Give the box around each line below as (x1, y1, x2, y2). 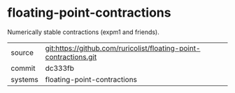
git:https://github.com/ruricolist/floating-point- (45, 43, 201, 53)
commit (10, 63, 36, 73)
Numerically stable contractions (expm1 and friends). (7, 28, 159, 36)
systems (10, 74, 38, 84)
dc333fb (45, 63, 75, 73)
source (10, 47, 34, 57)
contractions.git (45, 52, 97, 62)
